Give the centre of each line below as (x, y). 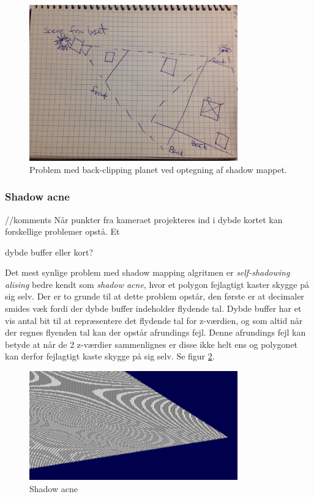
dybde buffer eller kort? (49, 252)
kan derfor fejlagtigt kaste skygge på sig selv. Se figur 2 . (110, 356)
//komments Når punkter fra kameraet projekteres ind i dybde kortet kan (144, 219)
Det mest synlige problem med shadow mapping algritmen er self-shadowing (148, 272)
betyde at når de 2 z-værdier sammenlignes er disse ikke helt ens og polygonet (151, 344)
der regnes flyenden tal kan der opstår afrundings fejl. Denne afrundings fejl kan (155, 332)
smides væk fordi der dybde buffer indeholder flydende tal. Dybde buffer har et (153, 308)
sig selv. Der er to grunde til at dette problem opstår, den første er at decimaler (155, 296)
